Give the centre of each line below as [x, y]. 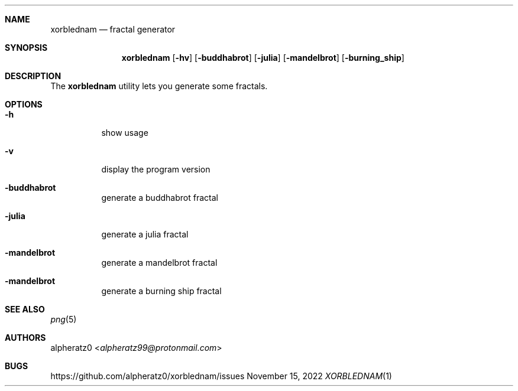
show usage [125, 133]
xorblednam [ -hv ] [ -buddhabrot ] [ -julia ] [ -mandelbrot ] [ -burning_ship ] [263, 58]
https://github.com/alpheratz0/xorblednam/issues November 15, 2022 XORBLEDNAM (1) [221, 376]
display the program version [156, 169]
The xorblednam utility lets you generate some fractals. [159, 86]
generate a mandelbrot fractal [159, 263]
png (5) [64, 319]
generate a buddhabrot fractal [160, 198]
